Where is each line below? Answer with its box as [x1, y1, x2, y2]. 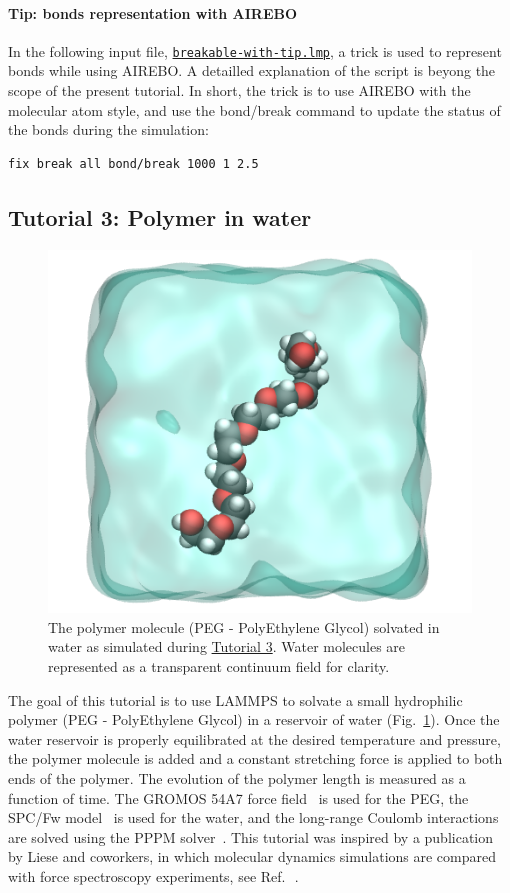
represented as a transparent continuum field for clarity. [48, 655, 390, 676]
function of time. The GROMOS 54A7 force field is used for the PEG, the [8, 787, 469, 808]
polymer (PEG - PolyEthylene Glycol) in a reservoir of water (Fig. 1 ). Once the [8, 709, 500, 730]
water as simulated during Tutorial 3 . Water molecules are [48, 636, 406, 657]
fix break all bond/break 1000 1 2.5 [8, 156, 259, 171]
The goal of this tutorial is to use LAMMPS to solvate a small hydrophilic [8, 689, 463, 710]
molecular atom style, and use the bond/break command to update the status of [8, 99, 501, 120]
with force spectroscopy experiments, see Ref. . [8, 865, 299, 886]
